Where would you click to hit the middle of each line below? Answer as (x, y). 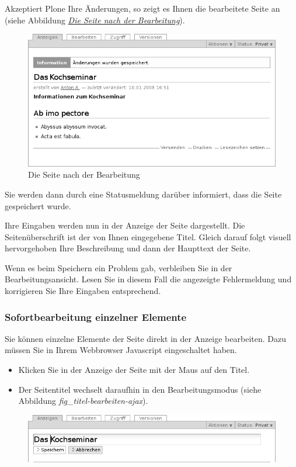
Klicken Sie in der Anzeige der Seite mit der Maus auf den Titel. (134, 370)
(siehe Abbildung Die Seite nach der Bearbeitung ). (95, 20)
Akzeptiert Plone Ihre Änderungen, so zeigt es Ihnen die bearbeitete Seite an (142, 8)
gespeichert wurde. (38, 205)
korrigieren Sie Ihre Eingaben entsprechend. (83, 291)
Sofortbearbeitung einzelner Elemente (96, 316)
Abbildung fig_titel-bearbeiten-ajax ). (83, 401)
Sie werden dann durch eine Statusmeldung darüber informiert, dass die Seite (143, 194)
